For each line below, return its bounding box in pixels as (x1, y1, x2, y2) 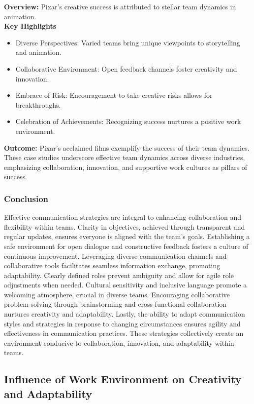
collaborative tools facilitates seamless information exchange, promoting (4, 260, 221, 271)
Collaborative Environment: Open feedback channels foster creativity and (15, 63, 237, 74)
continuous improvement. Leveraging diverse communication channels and (4, 250, 227, 261)
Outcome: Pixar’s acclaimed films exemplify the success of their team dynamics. (4, 142, 250, 153)
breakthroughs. (15, 99, 61, 110)
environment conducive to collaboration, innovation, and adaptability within (4, 337, 234, 348)
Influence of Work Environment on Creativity (4, 371, 242, 387)
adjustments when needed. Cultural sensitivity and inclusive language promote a (4, 280, 247, 290)
